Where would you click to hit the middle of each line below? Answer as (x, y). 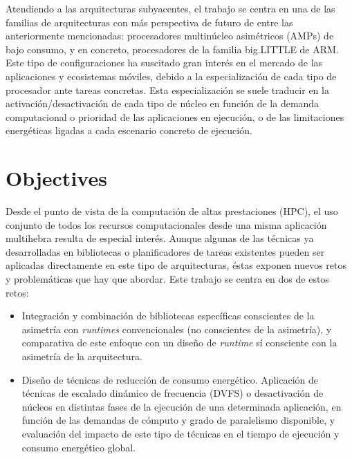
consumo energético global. (79, 447)
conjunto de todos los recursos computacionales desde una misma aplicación (166, 224)
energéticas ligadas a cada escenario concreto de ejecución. (129, 130)
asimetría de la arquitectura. (82, 356)
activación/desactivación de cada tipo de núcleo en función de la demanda (163, 103)
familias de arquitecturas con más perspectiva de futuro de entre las (149, 22)
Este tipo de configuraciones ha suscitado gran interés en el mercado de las (164, 63)
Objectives (56, 178)
